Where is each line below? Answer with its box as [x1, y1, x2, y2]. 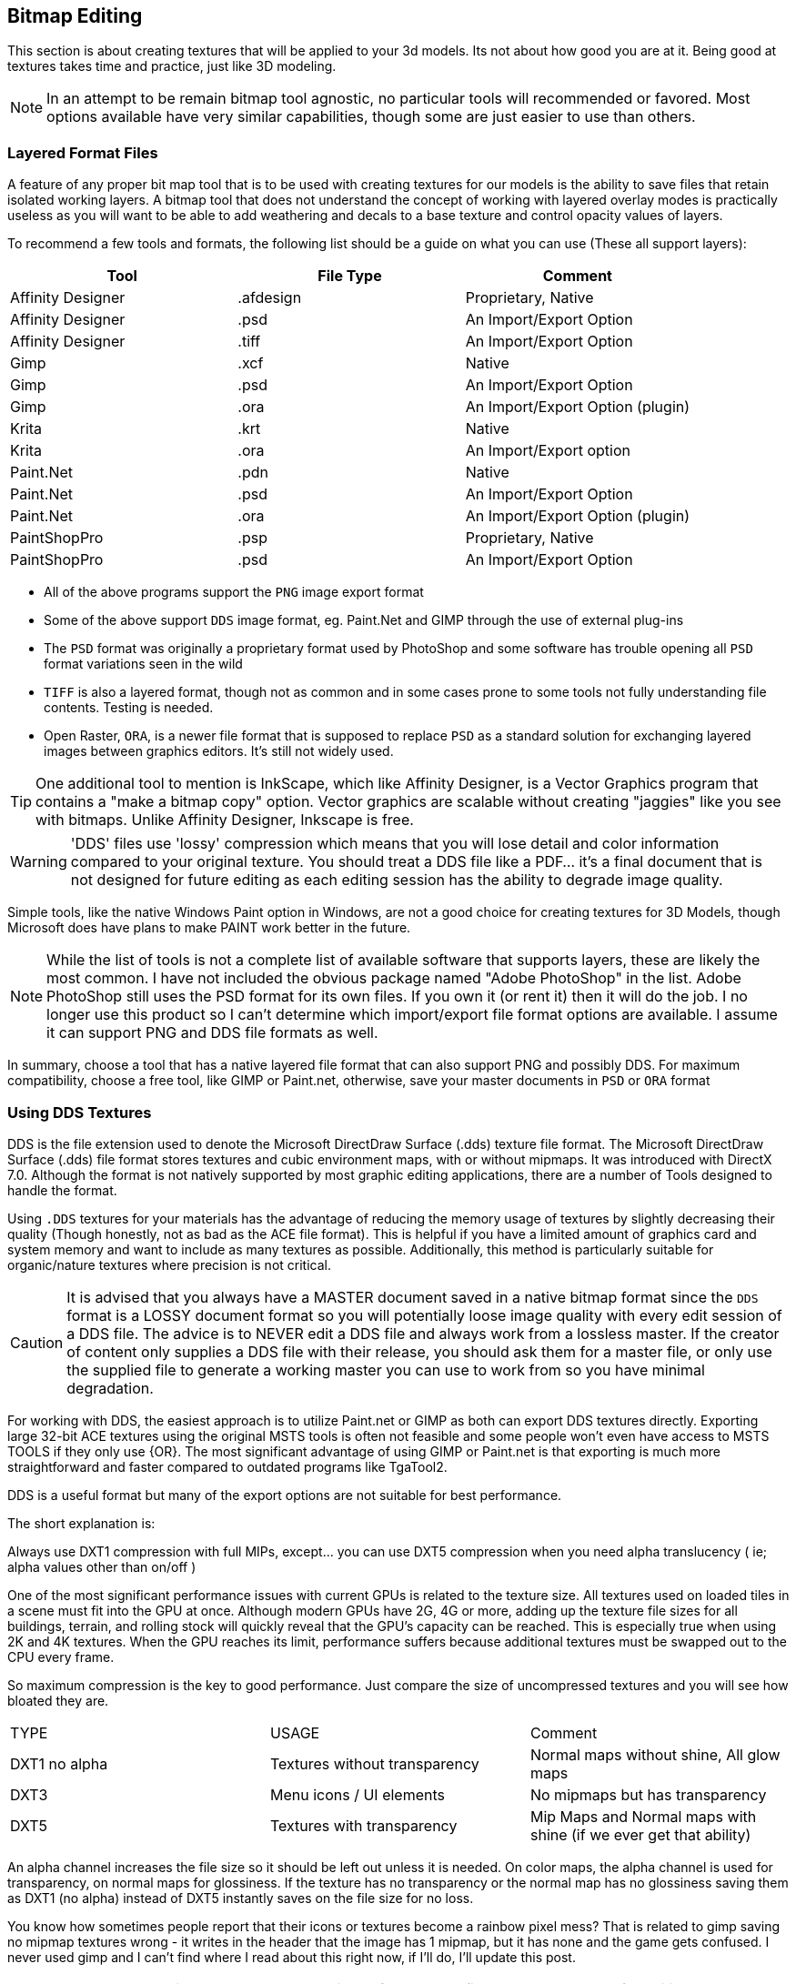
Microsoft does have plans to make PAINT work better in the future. [7, 920, 411, 936]
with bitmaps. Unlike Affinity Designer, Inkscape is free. [35, 811, 414, 830]
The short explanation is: [7, 1515, 156, 1531]
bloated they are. [7, 1692, 109, 1708]
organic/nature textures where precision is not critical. [7, 1256, 331, 1273]
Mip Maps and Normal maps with [529, 1807, 757, 1826]
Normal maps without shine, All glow [529, 1745, 781, 1764]
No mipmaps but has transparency [529, 1785, 767, 1804]
